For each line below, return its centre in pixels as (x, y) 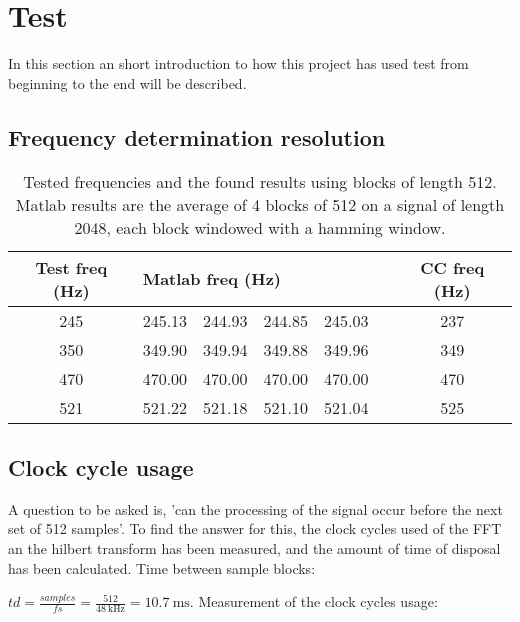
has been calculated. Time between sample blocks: (162, 567)
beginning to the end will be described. (127, 82)
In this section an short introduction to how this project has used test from (238, 63)
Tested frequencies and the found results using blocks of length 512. (260, 181)
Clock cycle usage (101, 466)
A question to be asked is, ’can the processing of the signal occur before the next (255, 508)
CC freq (452, 267)
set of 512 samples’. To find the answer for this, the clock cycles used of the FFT (255, 528)
